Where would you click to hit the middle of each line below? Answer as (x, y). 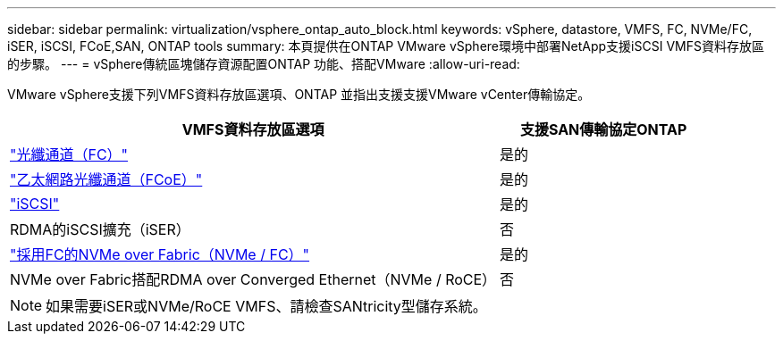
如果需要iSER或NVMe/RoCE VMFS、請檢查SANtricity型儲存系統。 (266, 306)
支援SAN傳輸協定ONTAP (603, 129)
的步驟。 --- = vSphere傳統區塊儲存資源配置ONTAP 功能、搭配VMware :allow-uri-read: (264, 64)
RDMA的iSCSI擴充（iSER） (100, 229)
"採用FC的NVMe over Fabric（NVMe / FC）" (160, 254)
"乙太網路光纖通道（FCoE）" (106, 179)
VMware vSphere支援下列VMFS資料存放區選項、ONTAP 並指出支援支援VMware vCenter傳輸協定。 (299, 94)
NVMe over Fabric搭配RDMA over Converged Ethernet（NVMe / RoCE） (253, 279)
